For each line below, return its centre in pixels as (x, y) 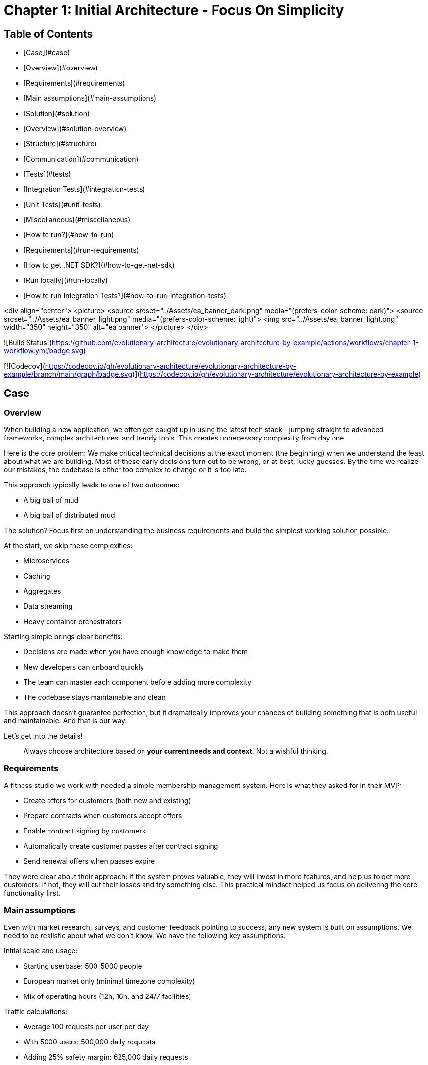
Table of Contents (48, 34)
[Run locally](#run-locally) (66, 280)
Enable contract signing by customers (85, 831)
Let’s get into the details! (43, 736)
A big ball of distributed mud (69, 515)
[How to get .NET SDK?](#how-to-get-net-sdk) (99, 265)
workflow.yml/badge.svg (44, 351)
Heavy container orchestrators (73, 622)
